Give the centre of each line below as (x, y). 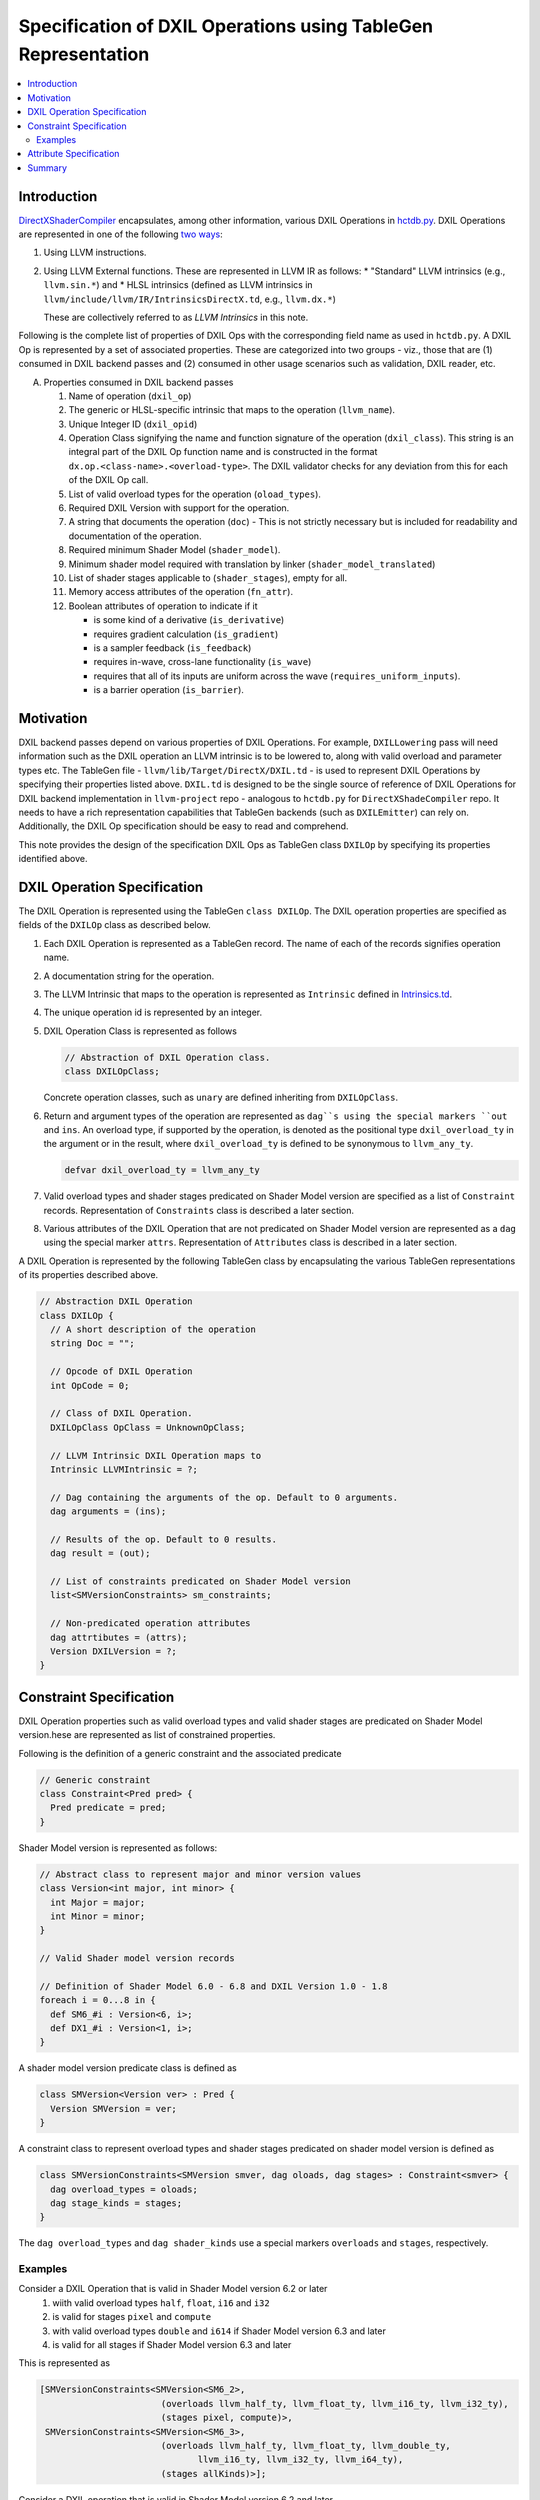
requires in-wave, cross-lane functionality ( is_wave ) (202, 662)
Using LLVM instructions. (95, 252)
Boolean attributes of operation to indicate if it (163, 606)
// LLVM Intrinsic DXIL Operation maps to (156, 1455)
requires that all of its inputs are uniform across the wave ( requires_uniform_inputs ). (277, 676)
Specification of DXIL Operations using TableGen (226, 26)
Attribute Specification (73, 154)
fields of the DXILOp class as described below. (115, 925)
